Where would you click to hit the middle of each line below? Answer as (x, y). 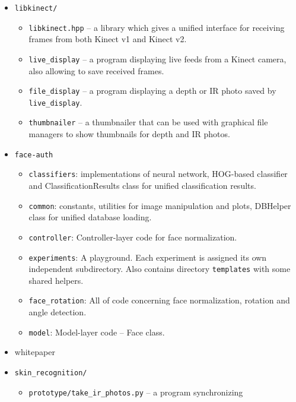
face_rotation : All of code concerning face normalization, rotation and (159, 300)
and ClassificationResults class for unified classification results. (142, 186)
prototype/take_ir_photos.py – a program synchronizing (136, 392)
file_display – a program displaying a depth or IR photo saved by (152, 91)
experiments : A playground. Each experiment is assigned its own (148, 257)
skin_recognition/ (51, 373)
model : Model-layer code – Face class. (97, 332)
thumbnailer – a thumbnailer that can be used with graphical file (148, 122)
